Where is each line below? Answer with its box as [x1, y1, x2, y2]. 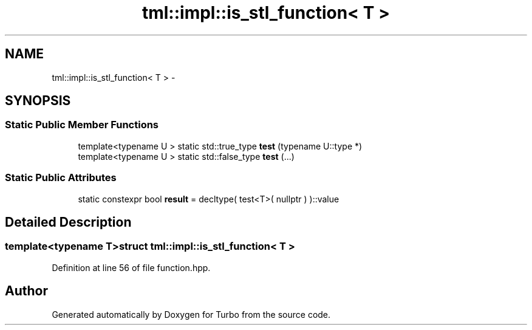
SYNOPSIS [5, 93, 71, 109]
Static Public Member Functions [5, 119, 159, 131]
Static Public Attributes [5, 171, 117, 184]
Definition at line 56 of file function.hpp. [52, 262, 211, 273]
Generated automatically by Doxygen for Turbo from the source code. [52, 309, 331, 320]
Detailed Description [5, 214, 132, 230]
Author [5, 283, 48, 299]
